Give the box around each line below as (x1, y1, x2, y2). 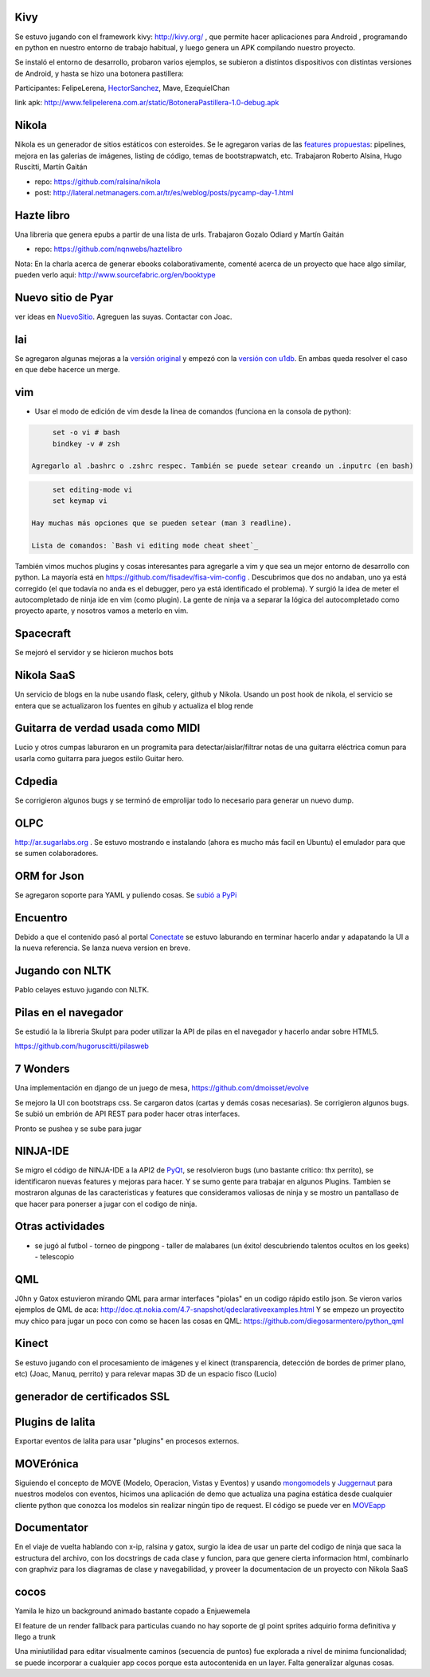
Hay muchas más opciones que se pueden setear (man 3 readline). (31, 519, 292, 528)
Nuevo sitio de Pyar (14, 291, 114, 304)
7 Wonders (14, 1062, 70, 1076)
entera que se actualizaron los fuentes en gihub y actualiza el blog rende (14, 701, 254, 710)
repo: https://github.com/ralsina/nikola (34, 176, 161, 187)
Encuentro (14, 911, 68, 925)
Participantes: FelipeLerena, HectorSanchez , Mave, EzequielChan (14, 84, 230, 93)
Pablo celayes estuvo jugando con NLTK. (14, 985, 150, 995)
